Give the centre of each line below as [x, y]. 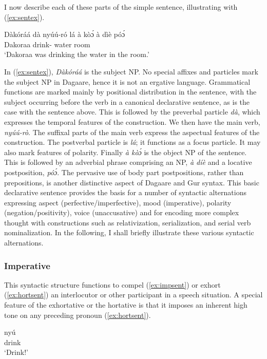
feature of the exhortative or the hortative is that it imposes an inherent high [126, 305]
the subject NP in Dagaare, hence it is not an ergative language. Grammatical [127, 81]
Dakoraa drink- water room [47, 44]
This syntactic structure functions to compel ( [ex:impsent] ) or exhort [112, 284]
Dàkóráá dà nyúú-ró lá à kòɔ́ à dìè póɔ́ [65, 34]
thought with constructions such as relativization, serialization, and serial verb [128, 222]
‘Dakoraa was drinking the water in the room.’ [77, 54]
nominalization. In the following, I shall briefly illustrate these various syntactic [129, 232]
